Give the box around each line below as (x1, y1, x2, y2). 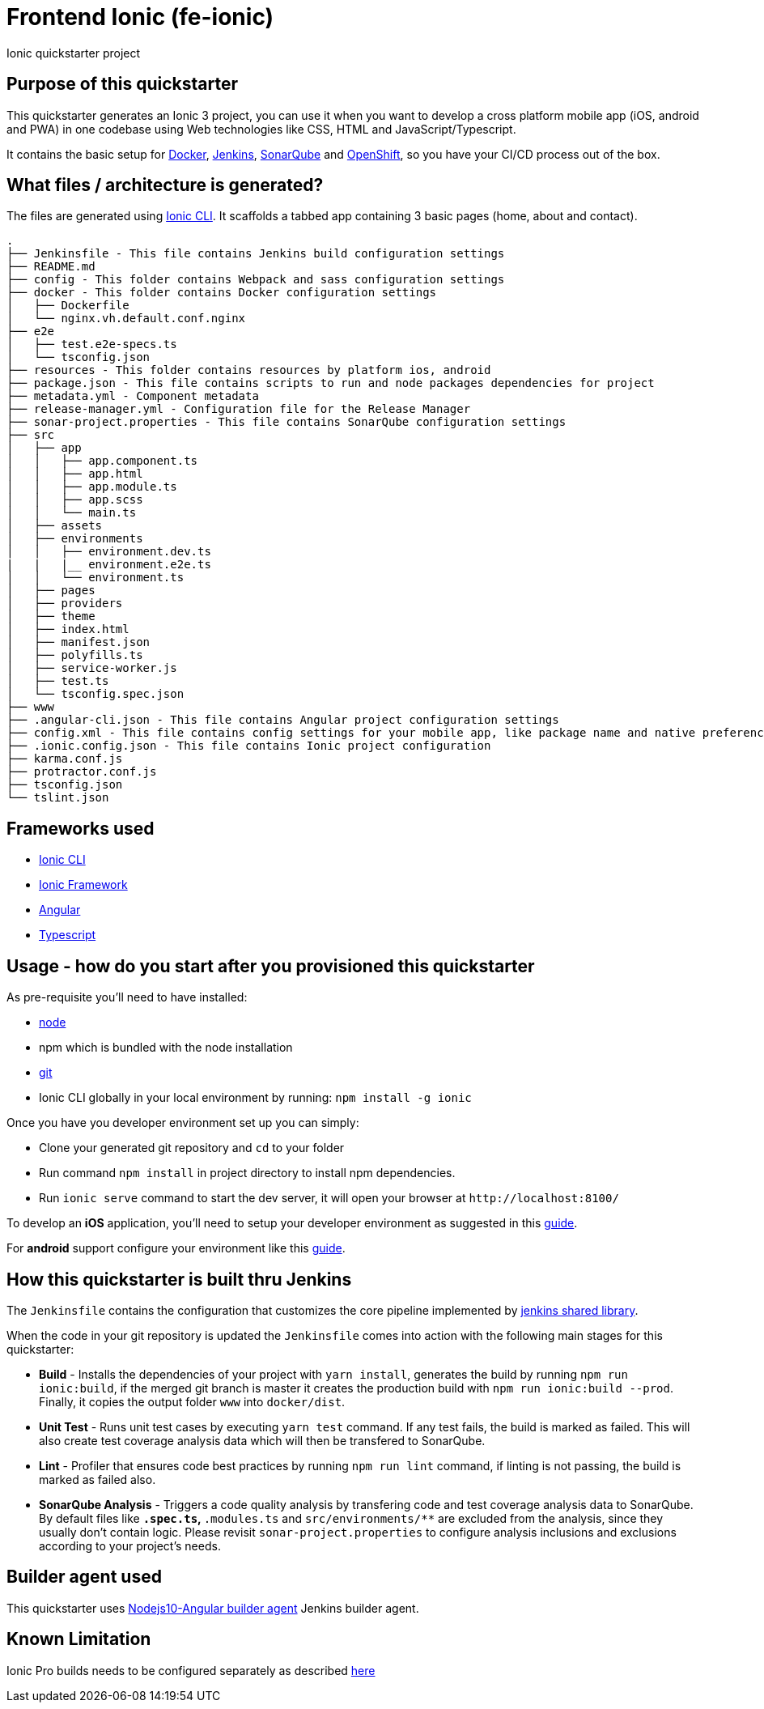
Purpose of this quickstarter (6, 74, 238, 95)
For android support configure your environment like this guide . (6, 1241, 346, 1256)
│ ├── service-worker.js (6, 661, 177, 675)
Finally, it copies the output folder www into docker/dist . (39, 1394, 346, 1409)
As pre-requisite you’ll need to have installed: (6, 990, 248, 1005)
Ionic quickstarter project (6, 45, 141, 60)
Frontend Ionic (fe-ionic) (6, 3, 274, 31)
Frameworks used (6, 818, 155, 839)
